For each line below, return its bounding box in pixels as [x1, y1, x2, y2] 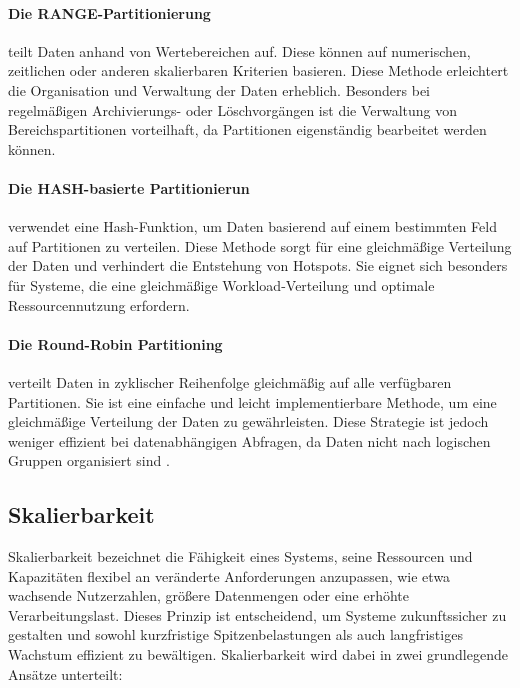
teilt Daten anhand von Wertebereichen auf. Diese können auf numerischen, [8, 40, 471, 61]
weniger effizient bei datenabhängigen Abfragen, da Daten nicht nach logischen [8, 430, 491, 451]
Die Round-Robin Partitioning [8, 333, 223, 354]
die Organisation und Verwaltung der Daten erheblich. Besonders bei [8, 79, 431, 100]
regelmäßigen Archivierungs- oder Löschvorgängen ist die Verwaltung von [8, 99, 458, 120]
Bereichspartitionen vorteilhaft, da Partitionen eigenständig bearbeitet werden [8, 119, 487, 140]
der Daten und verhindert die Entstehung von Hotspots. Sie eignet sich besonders [8, 255, 508, 276]
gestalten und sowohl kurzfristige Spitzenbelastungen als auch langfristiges [8, 624, 463, 645]
